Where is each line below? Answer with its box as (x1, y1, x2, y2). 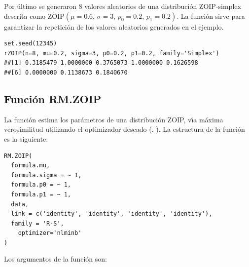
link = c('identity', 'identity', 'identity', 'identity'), (11, 210, 213, 218)
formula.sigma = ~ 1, (11, 171, 82, 179)
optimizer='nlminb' (18, 229, 82, 237)
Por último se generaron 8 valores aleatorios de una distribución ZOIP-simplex (4, 1, 241, 11)
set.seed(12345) (4, 40, 57, 47)
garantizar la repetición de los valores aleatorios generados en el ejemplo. (4, 21, 224, 32)
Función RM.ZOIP (4, 91, 102, 106)
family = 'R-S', (11, 220, 64, 227)
